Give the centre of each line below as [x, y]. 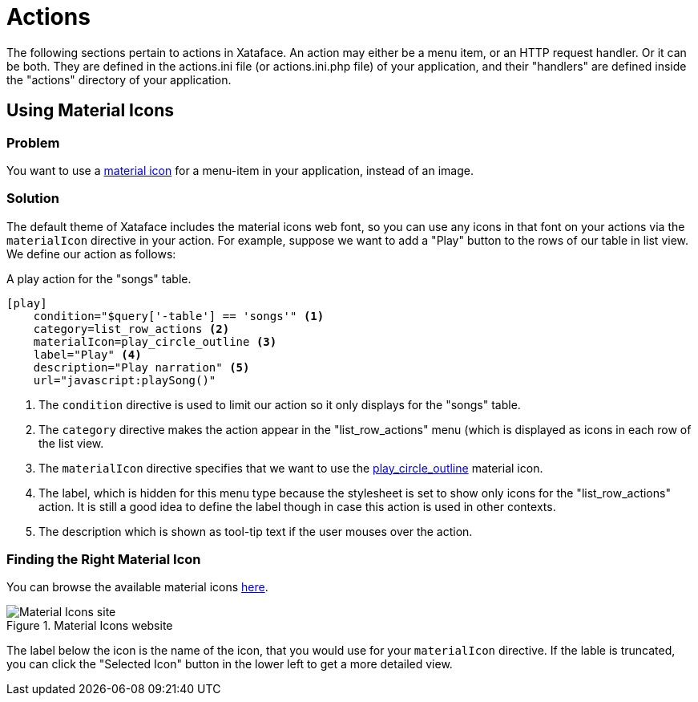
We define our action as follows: [91, 254]
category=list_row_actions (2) [131, 329]
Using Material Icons [91, 111]
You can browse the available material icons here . [137, 587]
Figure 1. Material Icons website [90, 626]
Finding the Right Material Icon [104, 560]
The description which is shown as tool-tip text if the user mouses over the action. [256, 531]
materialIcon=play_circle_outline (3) [155, 341]
